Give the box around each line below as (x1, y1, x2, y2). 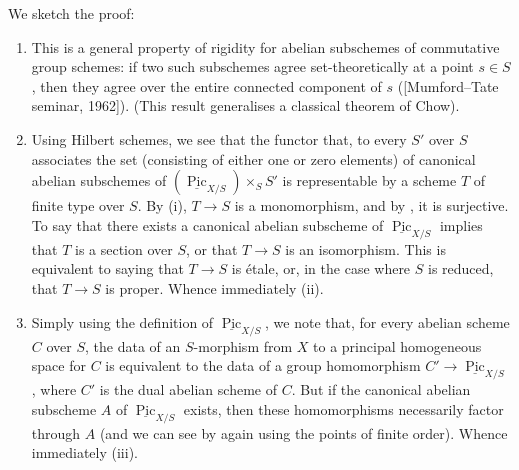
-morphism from (193, 335, 293, 356)
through (31, 422, 81, 443)
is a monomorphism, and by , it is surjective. (234, 195, 509, 216)
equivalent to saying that (31, 258, 184, 279)
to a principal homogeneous (313, 335, 482, 356)
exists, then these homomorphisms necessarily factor (183, 398, 504, 419)
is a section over (74, 238, 173, 259)
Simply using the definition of (31, 311, 214, 332)
